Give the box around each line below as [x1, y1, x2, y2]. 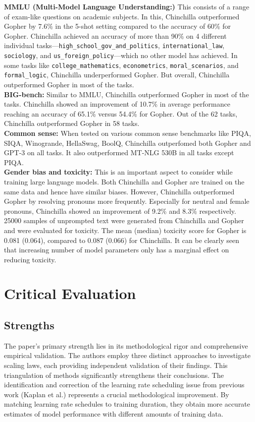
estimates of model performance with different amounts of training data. [4, 409, 223, 419]
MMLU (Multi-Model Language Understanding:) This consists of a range [4, 1, 250, 11]
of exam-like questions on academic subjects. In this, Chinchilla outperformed [4, 11, 240, 21]
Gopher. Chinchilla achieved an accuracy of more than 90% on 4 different [4, 30, 227, 41]
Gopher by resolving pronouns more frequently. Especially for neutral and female [4, 196, 250, 206]
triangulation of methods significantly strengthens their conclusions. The [4, 369, 224, 380]
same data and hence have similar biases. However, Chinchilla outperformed [4, 186, 235, 196]
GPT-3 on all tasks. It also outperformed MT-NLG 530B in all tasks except [4, 147, 234, 158]
